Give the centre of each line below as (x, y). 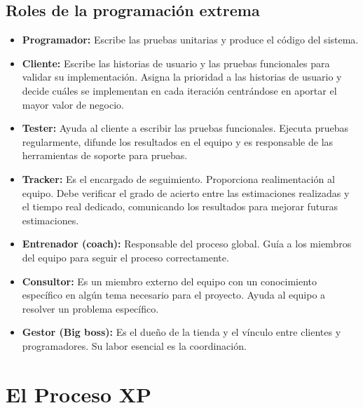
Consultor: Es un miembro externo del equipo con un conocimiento (170, 281)
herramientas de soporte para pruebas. (105, 155)
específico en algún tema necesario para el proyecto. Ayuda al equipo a (174, 295)
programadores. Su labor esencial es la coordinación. (134, 345)
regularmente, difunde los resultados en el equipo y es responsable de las (178, 141)
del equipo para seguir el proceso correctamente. (125, 257)
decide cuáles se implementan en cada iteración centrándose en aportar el (179, 90)
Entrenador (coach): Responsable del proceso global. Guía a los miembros (187, 244)
